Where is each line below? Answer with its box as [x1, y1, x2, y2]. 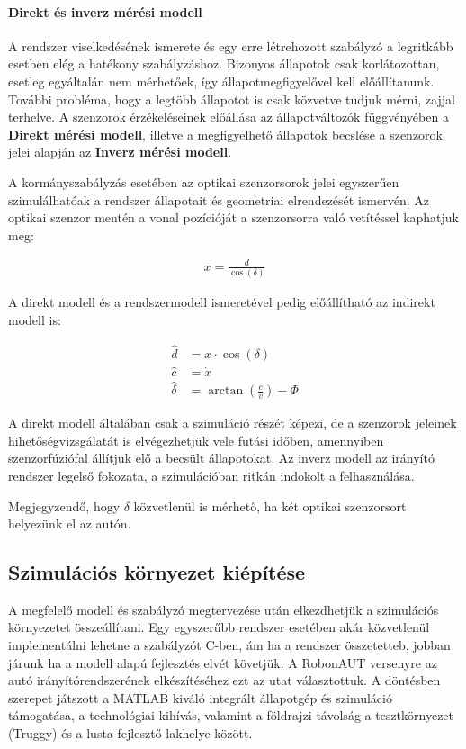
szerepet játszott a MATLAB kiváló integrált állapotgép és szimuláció [8, 688, 392, 707]
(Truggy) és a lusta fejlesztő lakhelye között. [8, 724, 253, 743]
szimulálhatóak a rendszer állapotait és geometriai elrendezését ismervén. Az [8, 190, 429, 209]
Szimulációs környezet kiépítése [8, 558, 306, 586]
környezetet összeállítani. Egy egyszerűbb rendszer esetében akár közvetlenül [8, 618, 430, 636]
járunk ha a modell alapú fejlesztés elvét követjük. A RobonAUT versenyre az [8, 653, 437, 672]
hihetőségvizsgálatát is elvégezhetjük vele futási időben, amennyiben [8, 430, 384, 449]
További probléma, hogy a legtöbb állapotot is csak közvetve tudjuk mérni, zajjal [8, 89, 455, 108]
